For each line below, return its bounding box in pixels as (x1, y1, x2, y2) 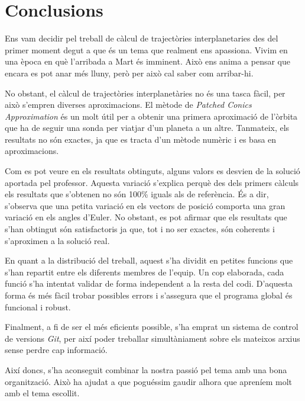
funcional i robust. (5, 300, 71, 313)
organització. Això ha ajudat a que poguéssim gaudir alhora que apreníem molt (5, 375, 293, 387)
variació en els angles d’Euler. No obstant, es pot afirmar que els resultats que (5, 211, 287, 223)
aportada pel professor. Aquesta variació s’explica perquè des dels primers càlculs (5, 176, 299, 188)
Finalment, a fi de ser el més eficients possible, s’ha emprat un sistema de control (5, 320, 298, 333)
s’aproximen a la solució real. (5, 234, 110, 246)
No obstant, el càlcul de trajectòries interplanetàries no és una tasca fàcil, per (5, 86, 285, 99)
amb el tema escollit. (5, 387, 80, 399)
